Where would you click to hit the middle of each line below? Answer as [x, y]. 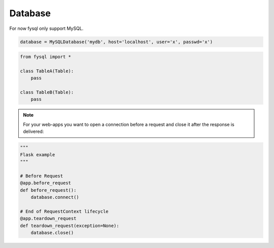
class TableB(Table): [47, 92]
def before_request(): [48, 190]
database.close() [52, 233]
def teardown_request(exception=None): [70, 225]
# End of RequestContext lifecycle [64, 211]
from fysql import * [45, 57]
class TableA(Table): [47, 71]
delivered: [33, 131]
